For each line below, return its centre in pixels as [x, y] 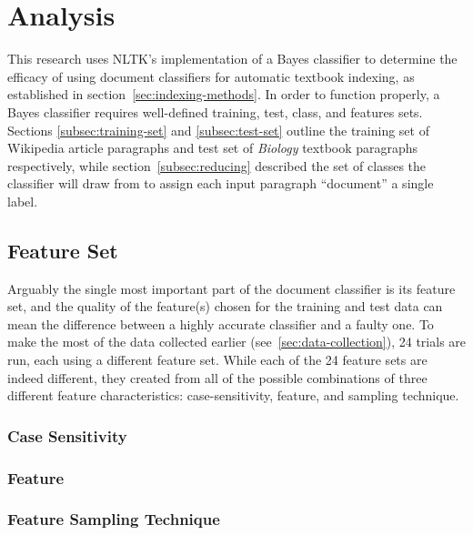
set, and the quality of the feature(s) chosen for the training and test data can [225, 306]
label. [23, 201]
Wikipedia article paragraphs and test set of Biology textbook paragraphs [213, 148]
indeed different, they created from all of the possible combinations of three [217, 377]
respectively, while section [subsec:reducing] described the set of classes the [217, 165]
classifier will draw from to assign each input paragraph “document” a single [221, 183]
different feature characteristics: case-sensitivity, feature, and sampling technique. [233, 395]
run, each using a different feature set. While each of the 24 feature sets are [217, 360]
